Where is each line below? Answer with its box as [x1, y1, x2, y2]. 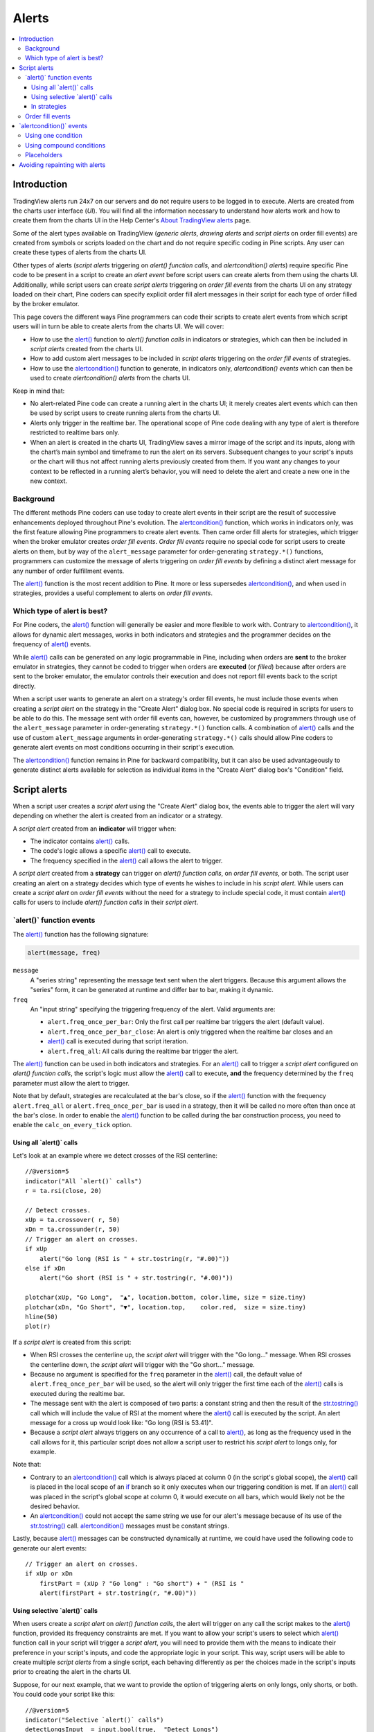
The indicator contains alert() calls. [30, 837, 130, 845]
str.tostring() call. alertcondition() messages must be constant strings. [30, 1521, 230, 1530]
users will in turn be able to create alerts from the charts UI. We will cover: [12, 322, 224, 330]
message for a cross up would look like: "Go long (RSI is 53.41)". [30, 1418, 213, 1426]
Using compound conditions [25, 141, 106, 149]
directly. [12, 682, 36, 690]
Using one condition [25, 132, 83, 140]
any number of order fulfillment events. [12, 567, 125, 575]
